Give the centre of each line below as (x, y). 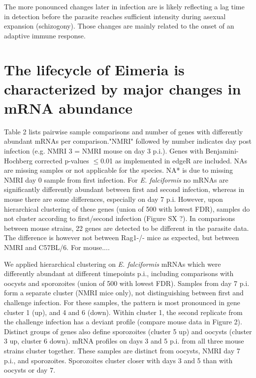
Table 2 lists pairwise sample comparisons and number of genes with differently (124, 131)
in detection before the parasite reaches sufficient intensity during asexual (115, 16)
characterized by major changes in (123, 88)
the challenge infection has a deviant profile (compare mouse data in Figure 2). (123, 322)
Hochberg (18, 160)
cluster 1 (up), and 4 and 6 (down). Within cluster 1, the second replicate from (123, 312)
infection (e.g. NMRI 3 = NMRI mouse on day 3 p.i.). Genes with (104, 151)
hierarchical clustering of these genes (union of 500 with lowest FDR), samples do (127, 208)
